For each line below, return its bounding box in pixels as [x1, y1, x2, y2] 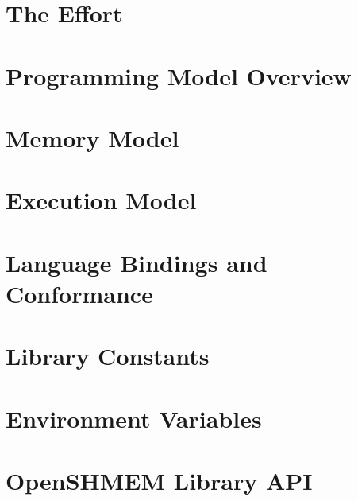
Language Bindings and [6, 246, 268, 278]
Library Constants [6, 340, 210, 372]
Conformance [6, 277, 153, 309]
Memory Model [6, 121, 179, 153]
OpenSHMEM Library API [6, 464, 313, 496]
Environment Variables [6, 402, 262, 434]
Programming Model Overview [6, 59, 352, 91]
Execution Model [6, 184, 197, 216]
